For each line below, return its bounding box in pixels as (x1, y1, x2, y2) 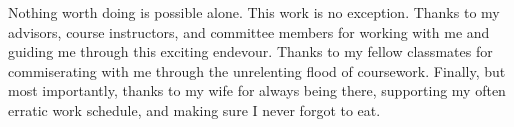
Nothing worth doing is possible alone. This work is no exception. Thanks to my (8, 2, 500, 22)
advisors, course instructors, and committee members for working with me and (8, 21, 490, 42)
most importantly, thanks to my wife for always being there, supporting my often (8, 80, 506, 101)
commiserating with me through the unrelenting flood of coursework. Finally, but (8, 60, 506, 81)
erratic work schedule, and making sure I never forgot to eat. (8, 99, 381, 120)
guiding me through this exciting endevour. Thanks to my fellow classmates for (8, 41, 493, 62)
